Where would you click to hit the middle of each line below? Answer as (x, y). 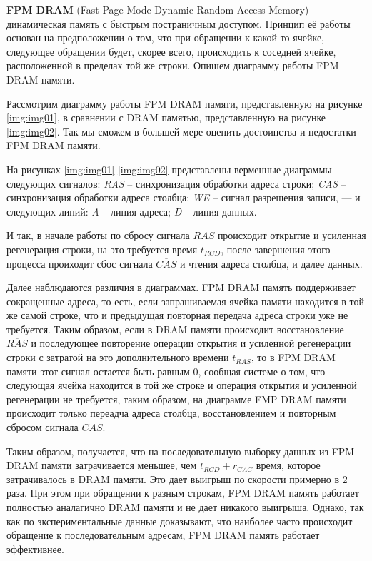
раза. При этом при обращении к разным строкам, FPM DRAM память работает (183, 493)
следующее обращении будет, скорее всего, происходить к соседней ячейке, (171, 51)
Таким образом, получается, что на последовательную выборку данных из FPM (181, 451)
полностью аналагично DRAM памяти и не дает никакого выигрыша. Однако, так (185, 507)
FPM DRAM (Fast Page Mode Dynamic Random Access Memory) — (164, 9)
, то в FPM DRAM (293, 357)
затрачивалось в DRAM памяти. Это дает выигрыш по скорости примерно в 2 (177, 479)
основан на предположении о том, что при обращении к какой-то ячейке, (165, 37)
